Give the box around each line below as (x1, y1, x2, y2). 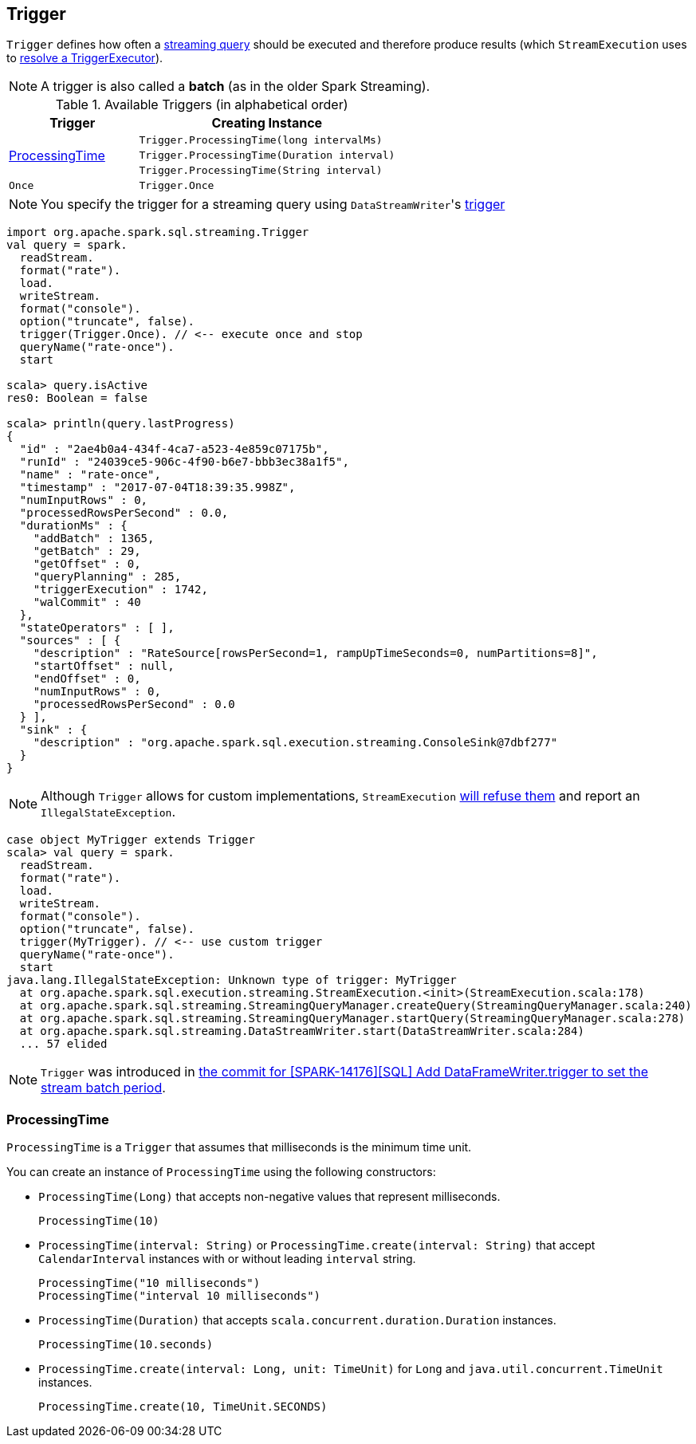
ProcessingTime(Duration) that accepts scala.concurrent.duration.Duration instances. (38, 1313, 556, 1328)
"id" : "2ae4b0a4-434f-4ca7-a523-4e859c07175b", (19, 443, 329, 456)
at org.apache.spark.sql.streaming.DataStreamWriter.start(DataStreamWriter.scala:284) (19, 1025, 584, 1038)
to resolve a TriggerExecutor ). (6, 51, 163, 65)
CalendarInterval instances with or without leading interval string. (38, 1252, 416, 1266)
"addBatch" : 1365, (33, 532, 155, 545)
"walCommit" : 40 (33, 596, 141, 609)
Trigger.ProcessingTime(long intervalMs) (139, 134, 383, 147)
